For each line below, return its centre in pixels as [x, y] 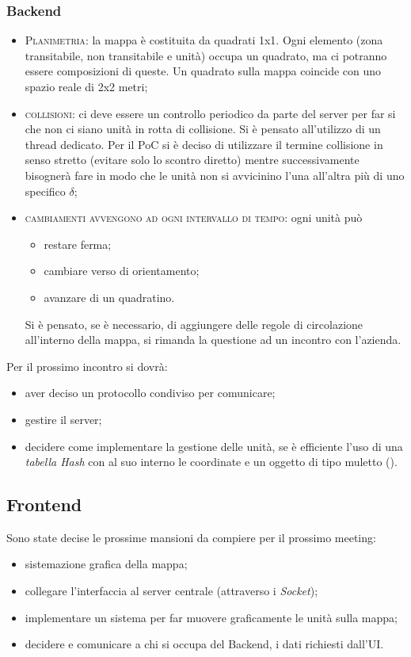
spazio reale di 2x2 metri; [86, 86]
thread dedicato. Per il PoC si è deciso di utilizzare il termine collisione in [204, 144]
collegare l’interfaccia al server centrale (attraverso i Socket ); [171, 591]
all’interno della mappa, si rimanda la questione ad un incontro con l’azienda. [213, 340]
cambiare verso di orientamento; [122, 271]
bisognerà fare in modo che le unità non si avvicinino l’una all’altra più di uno [215, 175]
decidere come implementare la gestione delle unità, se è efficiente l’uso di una [214, 446]
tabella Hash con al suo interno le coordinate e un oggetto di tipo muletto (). [211, 462]
